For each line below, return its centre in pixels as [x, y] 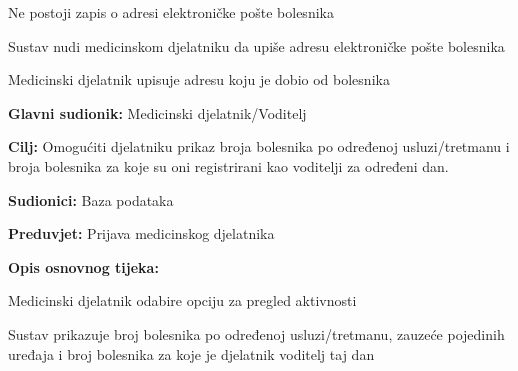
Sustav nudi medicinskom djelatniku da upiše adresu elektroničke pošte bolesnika [256, 45]
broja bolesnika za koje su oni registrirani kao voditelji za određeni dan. [228, 165]
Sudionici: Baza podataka [91, 199]
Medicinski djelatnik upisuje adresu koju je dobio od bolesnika [199, 79]
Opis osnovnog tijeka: [83, 266]
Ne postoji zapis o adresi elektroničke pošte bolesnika [171, 12]
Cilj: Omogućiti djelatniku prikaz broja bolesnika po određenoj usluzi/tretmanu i [259, 146]
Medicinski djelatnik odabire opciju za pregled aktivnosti [182, 300]
